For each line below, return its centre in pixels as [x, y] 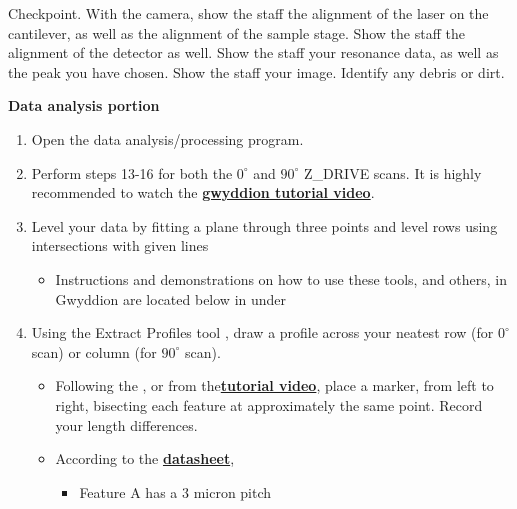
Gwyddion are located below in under [171, 298]
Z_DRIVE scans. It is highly [393, 172]
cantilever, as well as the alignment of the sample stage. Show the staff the [236, 32]
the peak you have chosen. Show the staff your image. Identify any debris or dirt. [256, 71]
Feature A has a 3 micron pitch [175, 491]
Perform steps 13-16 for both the [132, 172]
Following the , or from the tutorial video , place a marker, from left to [274, 385]
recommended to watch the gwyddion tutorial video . [203, 192]
